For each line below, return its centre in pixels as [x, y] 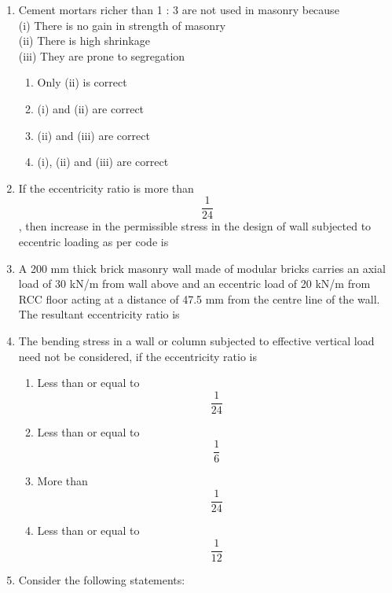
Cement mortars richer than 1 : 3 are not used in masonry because [179, 9]
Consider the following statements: [102, 579]
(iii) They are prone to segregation [102, 55]
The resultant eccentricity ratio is [99, 314]
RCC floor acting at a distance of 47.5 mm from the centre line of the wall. [199, 298]
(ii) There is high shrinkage [84, 41]
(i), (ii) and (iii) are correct [103, 162]
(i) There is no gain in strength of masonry [122, 25]
